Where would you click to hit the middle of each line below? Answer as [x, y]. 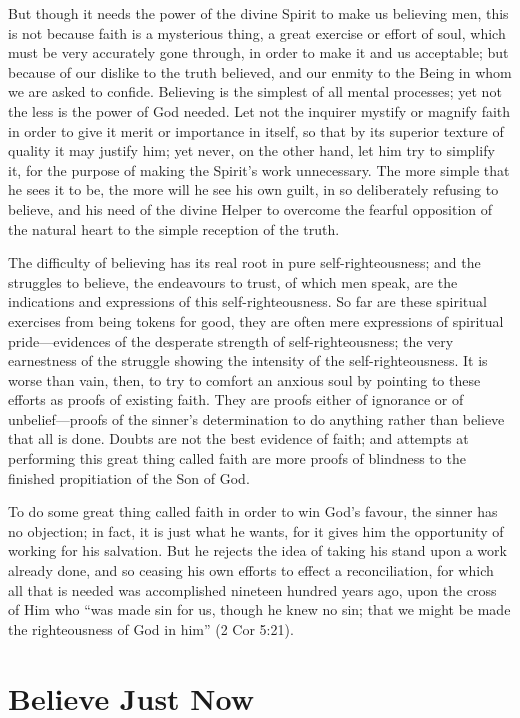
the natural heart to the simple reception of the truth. [174, 228]
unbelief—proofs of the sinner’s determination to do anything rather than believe [256, 418]
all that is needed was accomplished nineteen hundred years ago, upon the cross [252, 589]
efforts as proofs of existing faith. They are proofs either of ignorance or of [236, 399]
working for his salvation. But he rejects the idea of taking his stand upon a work [257, 550]
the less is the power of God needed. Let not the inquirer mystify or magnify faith [259, 110]
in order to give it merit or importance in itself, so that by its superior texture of [256, 130]
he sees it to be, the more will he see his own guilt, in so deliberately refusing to [253, 189]
